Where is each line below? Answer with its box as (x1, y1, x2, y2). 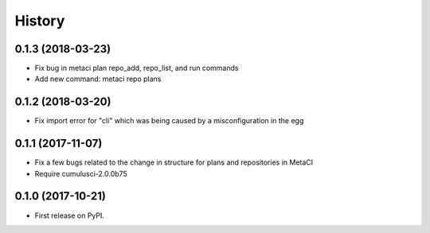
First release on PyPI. (34, 211, 105, 220)
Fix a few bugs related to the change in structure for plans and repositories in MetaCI (34, 157, 314, 167)
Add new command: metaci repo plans (34, 74, 162, 83)
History (14, 12, 65, 29)
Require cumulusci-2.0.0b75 (34, 169, 127, 178)
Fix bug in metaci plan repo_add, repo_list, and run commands (34, 64, 239, 73)
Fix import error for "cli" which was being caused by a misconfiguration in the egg (34, 116, 304, 126)
